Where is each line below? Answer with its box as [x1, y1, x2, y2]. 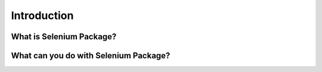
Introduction [11, 9, 74, 22]
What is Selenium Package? [11, 32, 117, 42]
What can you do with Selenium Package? [11, 51, 171, 61]
